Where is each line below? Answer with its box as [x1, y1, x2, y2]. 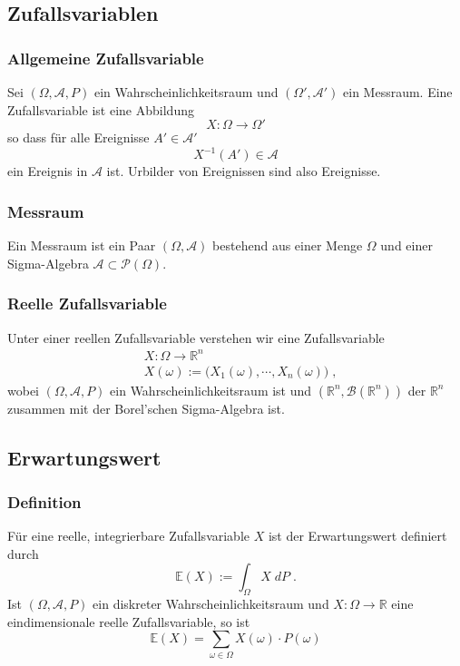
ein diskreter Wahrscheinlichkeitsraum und [93, 594, 329, 613]
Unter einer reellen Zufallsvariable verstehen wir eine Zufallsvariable [7, 328, 385, 347]
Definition [7, 490, 82, 513]
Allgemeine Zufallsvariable [7, 46, 204, 69]
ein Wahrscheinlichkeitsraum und [93, 83, 279, 101]
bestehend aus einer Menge [212, 236, 363, 255]
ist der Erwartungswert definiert [268, 526, 447, 545]
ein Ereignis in [7, 162, 88, 181]
